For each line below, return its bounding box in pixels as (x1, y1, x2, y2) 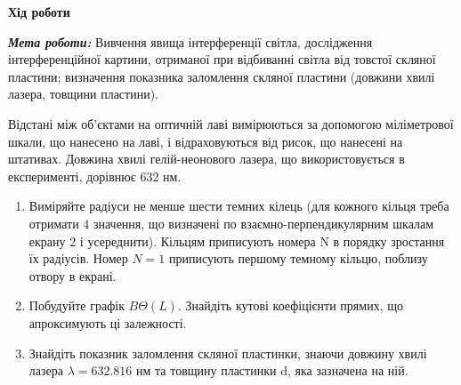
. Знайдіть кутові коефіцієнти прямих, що (177, 296, 403, 315)
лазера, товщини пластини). (8, 84, 159, 103)
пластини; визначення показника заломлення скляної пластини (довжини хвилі (8, 67, 435, 85)
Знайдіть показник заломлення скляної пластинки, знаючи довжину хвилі (28, 343, 427, 362)
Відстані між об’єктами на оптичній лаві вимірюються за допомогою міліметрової (8, 114, 454, 132)
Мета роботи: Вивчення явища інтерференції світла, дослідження (8, 32, 373, 51)
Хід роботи (8, 3, 70, 20)
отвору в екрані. (28, 266, 117, 285)
